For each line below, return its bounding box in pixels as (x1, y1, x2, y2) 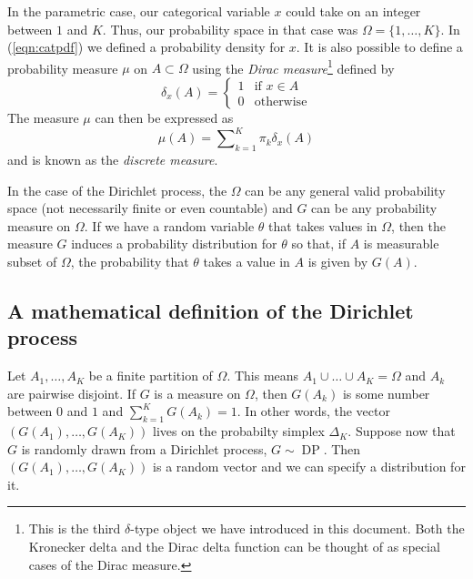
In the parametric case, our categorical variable (7, 2, 270, 20)
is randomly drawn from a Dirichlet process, (21, 439, 267, 458)
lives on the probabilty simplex (153, 422, 325, 441)
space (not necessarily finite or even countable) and (7, 198, 293, 218)
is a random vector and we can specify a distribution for (153, 457, 466, 476)
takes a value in (203, 251, 290, 270)
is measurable (363, 234, 439, 253)
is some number (342, 383, 430, 402)
